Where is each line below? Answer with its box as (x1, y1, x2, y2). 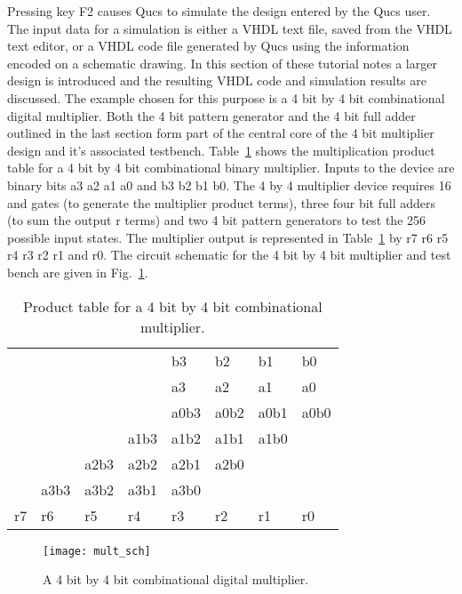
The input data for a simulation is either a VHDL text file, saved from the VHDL (7, 19, 452, 37)
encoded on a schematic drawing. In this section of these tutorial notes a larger (7, 53, 437, 72)
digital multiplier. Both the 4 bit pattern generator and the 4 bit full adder (7, 106, 416, 124)
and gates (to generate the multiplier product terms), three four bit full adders (7, 193, 435, 212)
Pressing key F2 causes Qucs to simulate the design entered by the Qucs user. (7, 2, 431, 20)
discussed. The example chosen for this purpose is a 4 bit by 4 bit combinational (7, 88, 445, 107)
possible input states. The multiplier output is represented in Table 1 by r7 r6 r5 (7, 228, 449, 246)
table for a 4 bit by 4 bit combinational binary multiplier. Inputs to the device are (7, 158, 455, 177)
